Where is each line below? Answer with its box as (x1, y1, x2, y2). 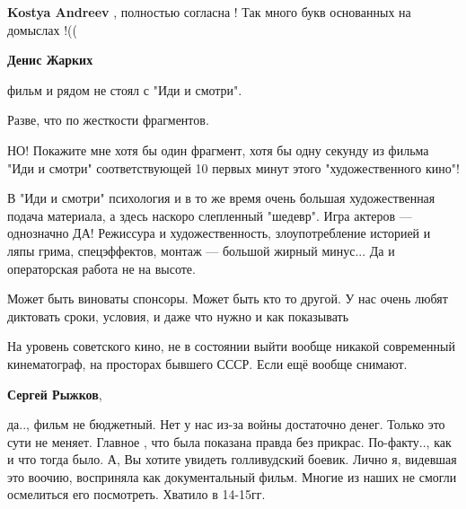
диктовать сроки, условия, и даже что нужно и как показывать (7, 306, 349, 325)
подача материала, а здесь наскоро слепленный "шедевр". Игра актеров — (7, 206, 412, 224)
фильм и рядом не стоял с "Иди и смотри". (7, 80, 242, 99)
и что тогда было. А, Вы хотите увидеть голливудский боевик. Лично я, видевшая (7, 450, 457, 469)
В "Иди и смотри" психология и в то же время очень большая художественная (7, 189, 435, 207)
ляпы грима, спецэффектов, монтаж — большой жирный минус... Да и (7, 241, 395, 259)
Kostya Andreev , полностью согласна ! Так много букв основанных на (7, 3, 411, 21)
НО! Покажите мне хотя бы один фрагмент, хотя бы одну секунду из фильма (7, 140, 429, 159)
